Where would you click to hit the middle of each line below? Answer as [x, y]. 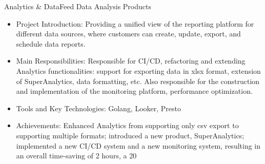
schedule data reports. [51, 43]
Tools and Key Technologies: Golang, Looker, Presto [99, 108]
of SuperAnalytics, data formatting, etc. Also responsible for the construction [138, 81]
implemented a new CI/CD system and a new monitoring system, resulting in [138, 145]
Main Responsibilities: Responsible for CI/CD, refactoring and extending [131, 61]
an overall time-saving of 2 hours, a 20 [76, 156]
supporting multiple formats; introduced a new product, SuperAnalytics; [130, 135]
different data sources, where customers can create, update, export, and [128, 34]
